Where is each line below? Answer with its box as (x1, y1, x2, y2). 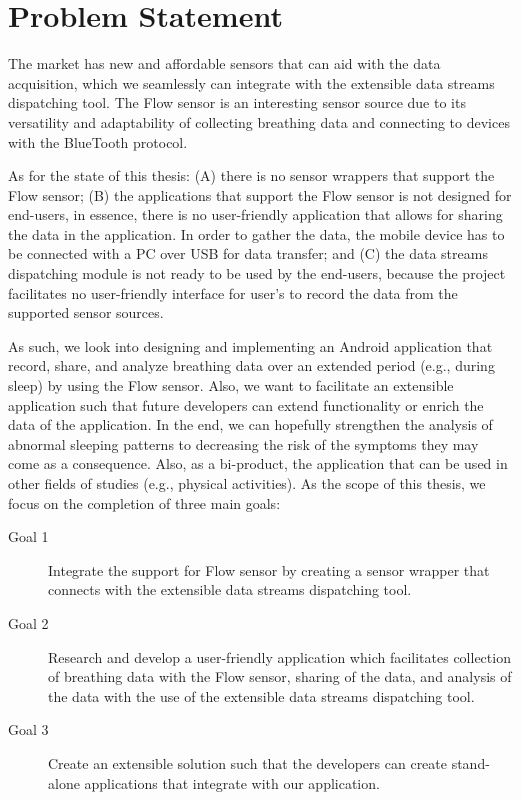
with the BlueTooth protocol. (8, 131, 188, 152)
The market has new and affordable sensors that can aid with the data (8, 53, 441, 74)
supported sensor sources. (8, 302, 164, 323)
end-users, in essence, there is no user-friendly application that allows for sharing (8, 204, 503, 225)
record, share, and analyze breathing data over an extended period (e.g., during (8, 355, 495, 376)
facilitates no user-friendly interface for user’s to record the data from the (8, 282, 458, 303)
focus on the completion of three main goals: (8, 492, 281, 513)
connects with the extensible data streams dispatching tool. (48, 579, 412, 600)
